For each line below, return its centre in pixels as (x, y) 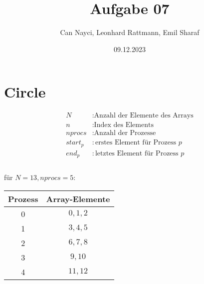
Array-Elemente (78, 198)
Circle (25, 92)
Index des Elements (124, 125)
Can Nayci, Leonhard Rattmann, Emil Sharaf (130, 32)
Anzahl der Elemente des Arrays (144, 116)
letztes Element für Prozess (137, 153)
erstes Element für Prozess (136, 143)
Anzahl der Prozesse (125, 133)
